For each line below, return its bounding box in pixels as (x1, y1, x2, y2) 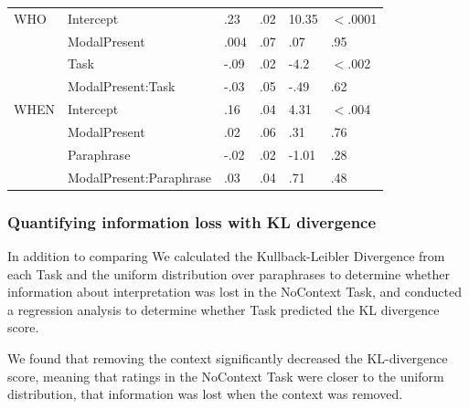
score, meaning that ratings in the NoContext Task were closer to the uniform (7, 366, 444, 385)
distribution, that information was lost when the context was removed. (7, 384, 403, 404)
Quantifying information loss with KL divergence (7, 210, 377, 233)
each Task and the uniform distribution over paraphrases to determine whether (7, 264, 450, 283)
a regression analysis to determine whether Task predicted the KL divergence (7, 299, 440, 319)
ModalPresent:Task (67, 77, 176, 96)
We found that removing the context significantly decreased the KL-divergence (7, 348, 448, 367)
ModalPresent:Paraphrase (67, 167, 211, 186)
